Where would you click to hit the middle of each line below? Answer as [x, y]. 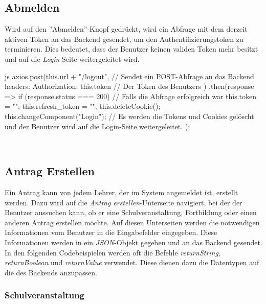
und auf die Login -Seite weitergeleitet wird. [72, 59]
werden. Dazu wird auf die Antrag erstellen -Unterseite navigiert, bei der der [124, 202]
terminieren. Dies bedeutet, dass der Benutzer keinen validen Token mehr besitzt [131, 49]
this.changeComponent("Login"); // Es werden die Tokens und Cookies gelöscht [129, 116]
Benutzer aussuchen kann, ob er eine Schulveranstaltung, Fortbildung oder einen [131, 212]
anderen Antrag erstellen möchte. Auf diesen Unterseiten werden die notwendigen [132, 222]
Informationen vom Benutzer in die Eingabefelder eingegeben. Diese [111, 232]
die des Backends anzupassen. [51, 272]
